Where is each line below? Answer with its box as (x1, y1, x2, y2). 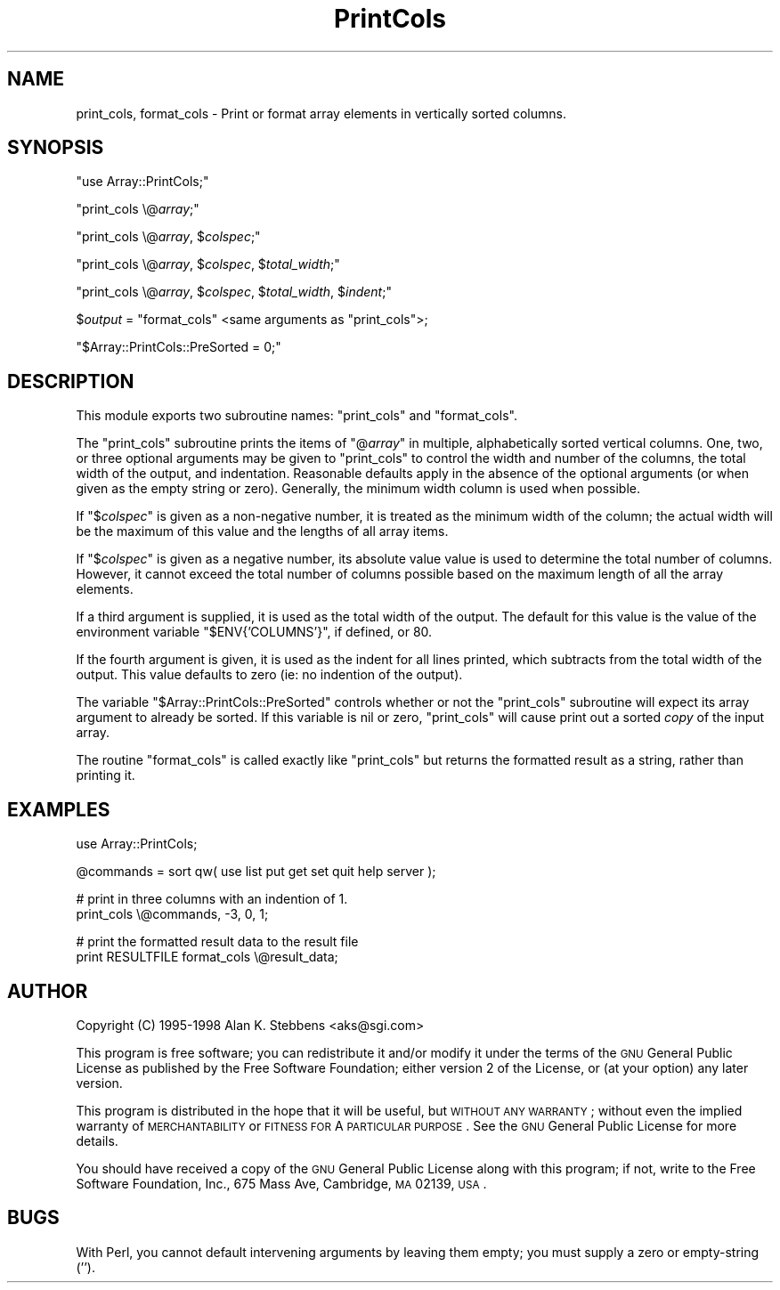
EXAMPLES (7, 798, 110, 821)
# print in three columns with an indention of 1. (76, 891, 348, 907)
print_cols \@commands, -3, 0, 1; (76, 906, 269, 922)
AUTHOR (7, 979, 88, 1002)
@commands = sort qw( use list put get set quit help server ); (76, 864, 436, 880)
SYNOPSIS (7, 136, 104, 159)
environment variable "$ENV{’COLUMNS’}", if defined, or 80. (76, 624, 433, 640)
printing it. (76, 767, 135, 783)
